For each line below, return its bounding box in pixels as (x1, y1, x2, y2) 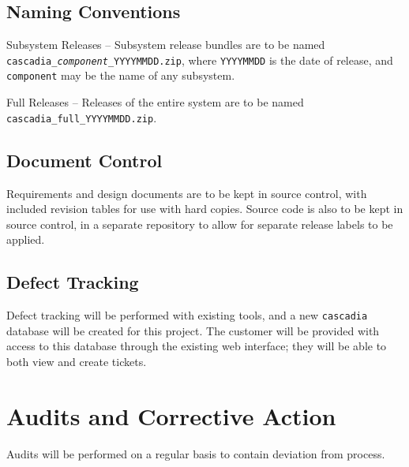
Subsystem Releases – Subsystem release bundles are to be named (6, 36, 325, 53)
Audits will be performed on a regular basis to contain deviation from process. (6, 445, 385, 461)
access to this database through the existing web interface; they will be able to (6, 338, 387, 354)
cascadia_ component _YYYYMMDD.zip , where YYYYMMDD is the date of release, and (6, 51, 393, 68)
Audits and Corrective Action (6, 399, 336, 432)
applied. (6, 231, 45, 248)
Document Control (6, 148, 163, 172)
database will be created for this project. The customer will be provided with (6, 322, 380, 338)
